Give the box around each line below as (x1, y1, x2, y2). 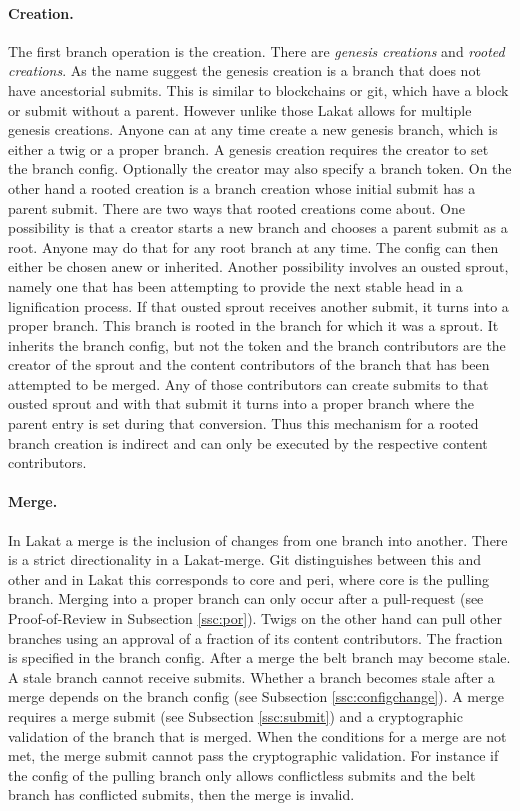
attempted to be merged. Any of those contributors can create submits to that (8, 373, 489, 394)
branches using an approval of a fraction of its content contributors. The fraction (8, 627, 503, 648)
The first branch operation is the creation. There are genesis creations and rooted (8, 40, 505, 61)
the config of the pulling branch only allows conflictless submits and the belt (8, 764, 476, 785)
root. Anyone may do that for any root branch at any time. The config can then (8, 236, 499, 257)
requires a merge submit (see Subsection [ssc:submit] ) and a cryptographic (8, 706, 463, 726)
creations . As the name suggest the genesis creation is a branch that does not (8, 60, 481, 81)
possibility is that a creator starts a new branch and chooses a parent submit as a (8, 217, 508, 238)
